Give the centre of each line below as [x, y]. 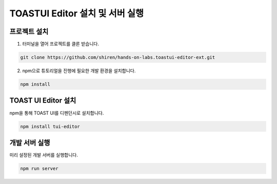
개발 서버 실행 [30, 143]
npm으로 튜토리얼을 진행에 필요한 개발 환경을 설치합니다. [79, 71]
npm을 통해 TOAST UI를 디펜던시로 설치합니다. [57, 113]
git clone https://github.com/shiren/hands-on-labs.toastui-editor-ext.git [118, 57]
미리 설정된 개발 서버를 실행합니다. [44, 155]
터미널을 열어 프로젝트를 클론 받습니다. [61, 44]
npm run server [39, 168]
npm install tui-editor [50, 126]
